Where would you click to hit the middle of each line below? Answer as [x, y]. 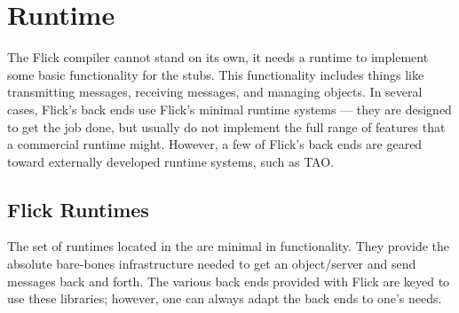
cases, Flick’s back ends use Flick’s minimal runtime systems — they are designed [229, 109]
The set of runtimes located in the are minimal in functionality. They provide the [229, 246]
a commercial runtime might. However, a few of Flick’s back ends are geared [215, 144]
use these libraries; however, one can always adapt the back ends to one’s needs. [225, 298]
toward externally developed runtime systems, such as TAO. [170, 161]
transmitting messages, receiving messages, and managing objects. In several [215, 92]
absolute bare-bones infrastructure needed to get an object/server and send [212, 264]
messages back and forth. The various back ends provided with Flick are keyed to [229, 281]
